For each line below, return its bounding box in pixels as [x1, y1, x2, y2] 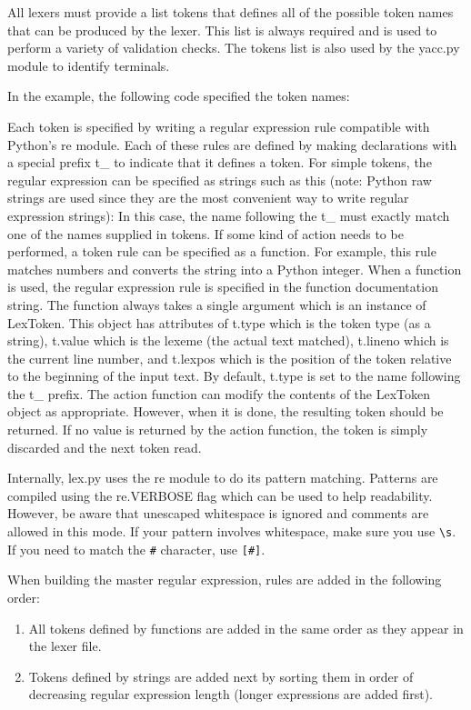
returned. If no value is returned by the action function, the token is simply [7, 420, 428, 439]
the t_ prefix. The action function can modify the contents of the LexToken [7, 384, 431, 403]
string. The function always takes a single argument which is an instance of [7, 295, 426, 314]
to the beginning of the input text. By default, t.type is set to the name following [7, 366, 461, 385]
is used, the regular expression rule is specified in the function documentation [7, 277, 438, 296]
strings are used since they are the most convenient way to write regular [7, 188, 409, 207]
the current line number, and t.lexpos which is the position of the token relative [7, 348, 452, 367]
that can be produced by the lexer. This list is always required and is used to [7, 20, 437, 39]
